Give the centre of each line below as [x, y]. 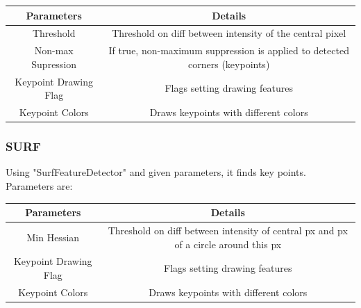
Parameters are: [39, 185]
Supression [54, 64]
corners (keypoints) [229, 64]
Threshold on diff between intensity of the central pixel [229, 33]
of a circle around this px [228, 244]
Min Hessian [53, 237]
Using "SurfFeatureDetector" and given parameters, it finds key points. [156, 172]
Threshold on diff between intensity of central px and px [228, 230]
